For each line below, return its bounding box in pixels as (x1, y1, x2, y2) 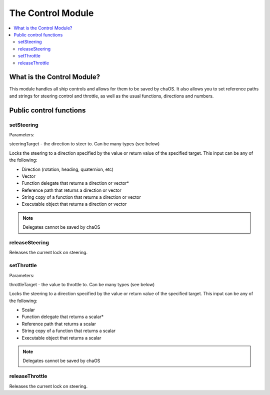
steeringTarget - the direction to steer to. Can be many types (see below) (9, 141, 160, 147)
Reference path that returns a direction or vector (21, 187, 122, 193)
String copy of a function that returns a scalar (21, 328, 116, 334)
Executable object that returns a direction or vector (21, 201, 127, 207)
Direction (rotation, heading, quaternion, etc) (21, 166, 113, 172)
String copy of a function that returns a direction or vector (21, 194, 141, 200)
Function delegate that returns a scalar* (21, 314, 104, 320)
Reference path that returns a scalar (21, 321, 96, 327)
